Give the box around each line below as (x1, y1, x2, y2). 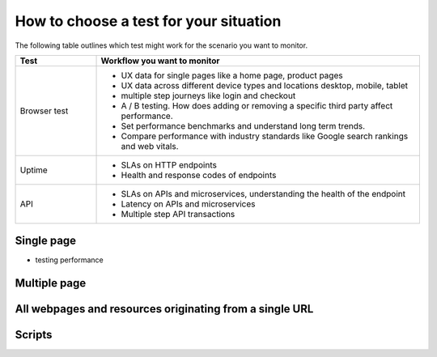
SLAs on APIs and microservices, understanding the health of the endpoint (121, 188, 406, 199)
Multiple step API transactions (121, 208, 235, 219)
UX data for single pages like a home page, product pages (121, 70, 343, 81)
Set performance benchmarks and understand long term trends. (121, 120, 366, 131)
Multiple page (15, 276, 87, 291)
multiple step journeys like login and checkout (121, 90, 296, 101)
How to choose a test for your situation (15, 12, 282, 30)
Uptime (19, 164, 48, 176)
